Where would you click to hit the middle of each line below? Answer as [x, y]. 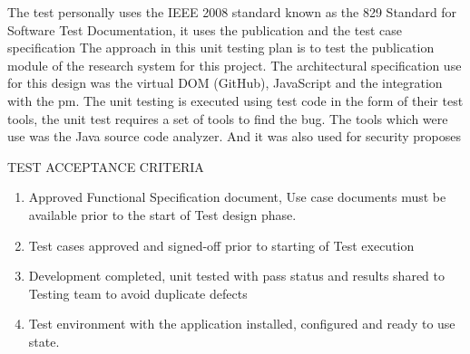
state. [44, 341]
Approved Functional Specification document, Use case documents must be [237, 197]
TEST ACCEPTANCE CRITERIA [106, 166]
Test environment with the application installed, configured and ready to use [242, 324]
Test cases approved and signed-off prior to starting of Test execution [221, 245]
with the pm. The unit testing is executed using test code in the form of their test [235, 100]
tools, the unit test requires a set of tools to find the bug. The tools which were [228, 118]
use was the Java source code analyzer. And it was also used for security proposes [234, 136]
